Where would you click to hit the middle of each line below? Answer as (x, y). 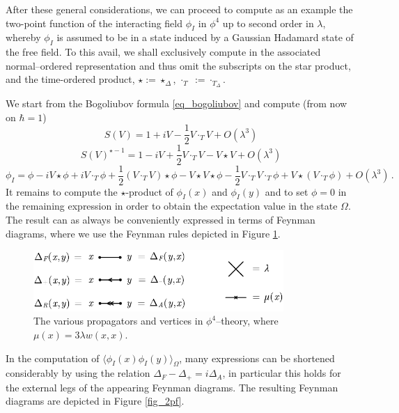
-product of (149, 191)
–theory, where (247, 321)
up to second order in (268, 23)
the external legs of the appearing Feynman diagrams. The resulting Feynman (172, 387)
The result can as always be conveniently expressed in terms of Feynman (161, 219)
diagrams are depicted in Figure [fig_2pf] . (95, 401)
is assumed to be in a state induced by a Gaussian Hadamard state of (205, 37)
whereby (23, 37)
